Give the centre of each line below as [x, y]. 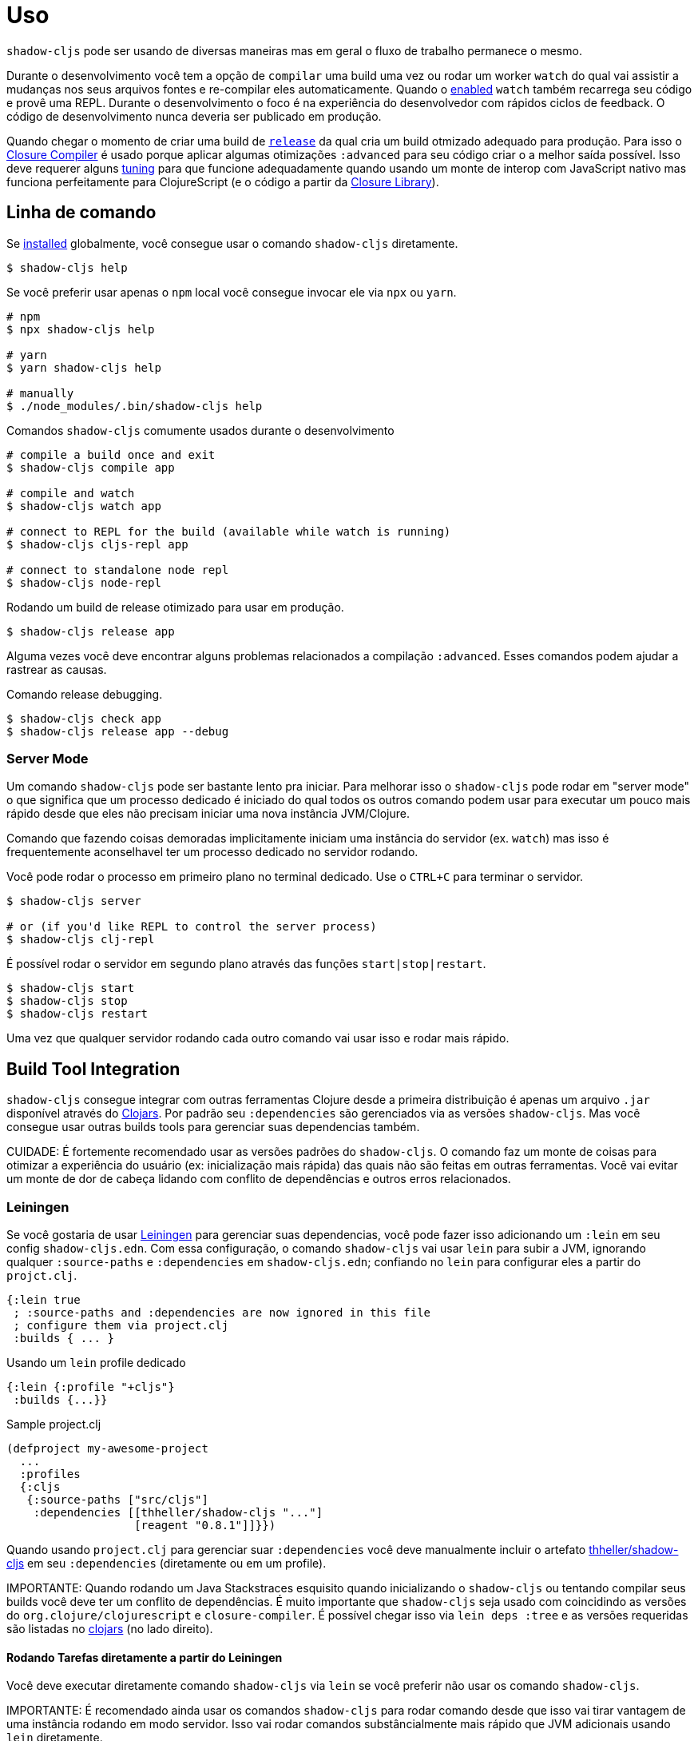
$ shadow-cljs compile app [91, 467]
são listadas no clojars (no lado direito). [110, 1628]
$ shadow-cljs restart [77, 1014]
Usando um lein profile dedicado [96, 1362]
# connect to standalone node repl [118, 570]
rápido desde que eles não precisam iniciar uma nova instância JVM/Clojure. [208, 814]
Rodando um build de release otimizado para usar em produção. [175, 607]
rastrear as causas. [57, 669]
